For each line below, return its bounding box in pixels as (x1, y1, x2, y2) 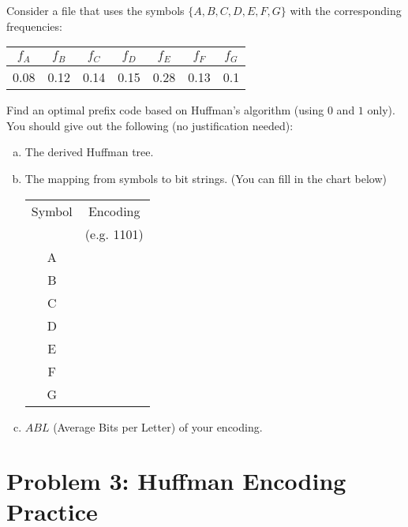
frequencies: (6, 17, 62, 34)
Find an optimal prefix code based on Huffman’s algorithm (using (6, 102, 324, 118)
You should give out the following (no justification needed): (6, 117, 294, 133)
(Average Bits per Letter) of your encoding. (53, 418, 263, 435)
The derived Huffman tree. (24, 144, 154, 160)
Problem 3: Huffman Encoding (6, 465, 346, 497)
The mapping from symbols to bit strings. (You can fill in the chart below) (24, 170, 387, 186)
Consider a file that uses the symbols (6, 2, 185, 18)
